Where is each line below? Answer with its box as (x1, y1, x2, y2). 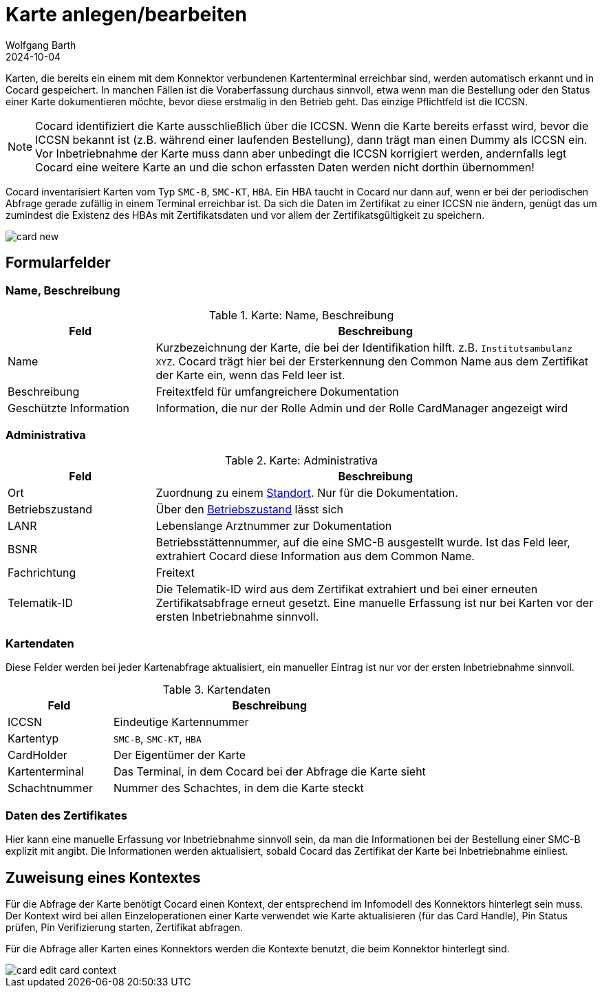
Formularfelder (6, 254, 111, 272)
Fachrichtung (8, 565, 76, 579)
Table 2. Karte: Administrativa (225, 453, 378, 467)
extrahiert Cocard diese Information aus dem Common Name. (155, 548, 475, 563)
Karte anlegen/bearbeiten (6, 3, 247, 26)
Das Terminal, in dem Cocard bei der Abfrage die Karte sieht (113, 765, 426, 779)
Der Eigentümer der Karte (113, 748, 246, 762)
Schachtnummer (8, 781, 93, 796)
